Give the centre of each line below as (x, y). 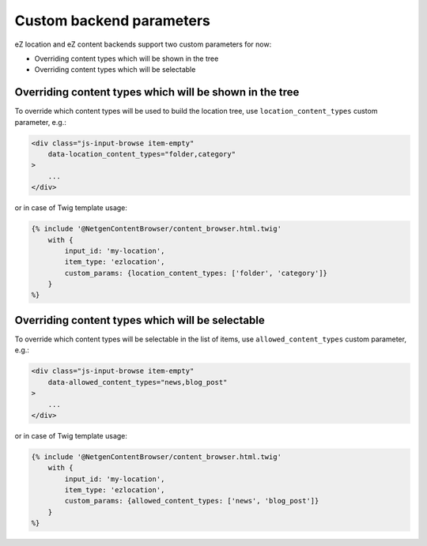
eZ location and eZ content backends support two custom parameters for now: (143, 44)
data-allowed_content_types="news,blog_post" (138, 382)
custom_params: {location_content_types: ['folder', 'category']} (196, 273)
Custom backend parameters (113, 21)
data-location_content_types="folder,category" (142, 154)
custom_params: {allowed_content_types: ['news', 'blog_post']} (192, 501)
